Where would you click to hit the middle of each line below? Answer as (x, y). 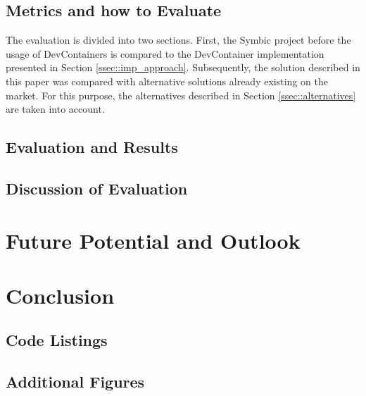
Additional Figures (75, 382)
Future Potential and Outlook (153, 240)
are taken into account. (55, 109)
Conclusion (60, 295)
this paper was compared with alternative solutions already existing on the (167, 81)
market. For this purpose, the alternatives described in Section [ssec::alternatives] (181, 95)
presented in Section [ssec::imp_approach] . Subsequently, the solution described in (183, 67)
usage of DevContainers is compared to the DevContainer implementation (165, 53)
